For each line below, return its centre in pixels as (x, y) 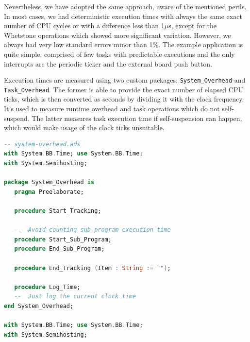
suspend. (17, 118)
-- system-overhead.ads (42, 144)
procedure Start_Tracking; (58, 211)
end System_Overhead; (39, 306)
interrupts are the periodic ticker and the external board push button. (108, 63)
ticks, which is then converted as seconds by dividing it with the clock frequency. (124, 99)
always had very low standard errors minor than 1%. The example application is (124, 44)
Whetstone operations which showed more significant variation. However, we (117, 35)
